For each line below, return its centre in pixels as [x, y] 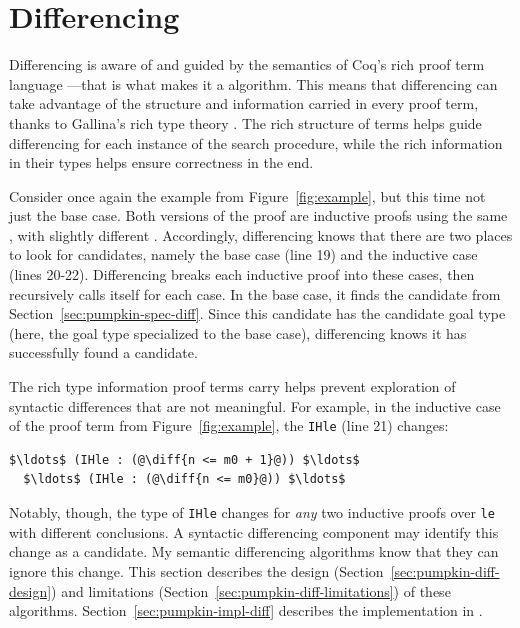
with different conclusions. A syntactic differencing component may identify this [254, 531]
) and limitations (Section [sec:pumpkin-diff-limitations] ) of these [251, 590]
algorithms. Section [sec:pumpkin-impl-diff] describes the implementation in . [246, 610]
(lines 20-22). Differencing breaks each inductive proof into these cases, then [242, 274]
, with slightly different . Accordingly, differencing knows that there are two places [261, 234]
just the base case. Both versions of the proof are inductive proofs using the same [258, 215]
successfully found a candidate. [103, 352]
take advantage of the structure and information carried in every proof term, [244, 103]
